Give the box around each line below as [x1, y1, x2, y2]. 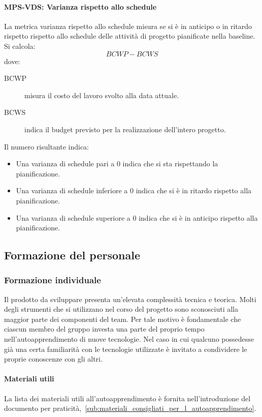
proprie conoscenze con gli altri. [4, 353, 103, 364]
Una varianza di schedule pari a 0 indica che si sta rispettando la [16, 158, 218, 169]
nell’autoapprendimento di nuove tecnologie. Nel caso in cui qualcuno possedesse [4, 334, 254, 344]
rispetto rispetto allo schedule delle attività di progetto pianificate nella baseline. [4, 31, 255, 41]
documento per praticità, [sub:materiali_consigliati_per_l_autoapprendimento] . [4, 403, 256, 413]
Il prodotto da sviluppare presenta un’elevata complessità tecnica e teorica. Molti [4, 293, 256, 304]
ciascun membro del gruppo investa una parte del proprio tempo [4, 323, 205, 334]
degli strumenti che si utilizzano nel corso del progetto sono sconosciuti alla [4, 304, 238, 314]
